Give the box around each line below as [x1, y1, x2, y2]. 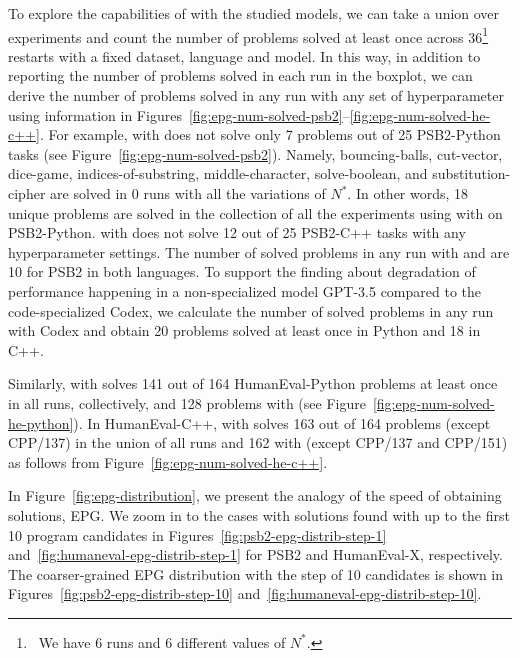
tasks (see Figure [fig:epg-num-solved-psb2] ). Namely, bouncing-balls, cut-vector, [8, 143, 503, 164]
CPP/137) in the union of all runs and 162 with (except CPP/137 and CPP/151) [8, 432, 508, 453]
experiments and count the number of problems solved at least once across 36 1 [8, 23, 489, 47]
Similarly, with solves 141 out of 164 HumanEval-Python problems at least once [8, 373, 498, 394]
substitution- [432, 163, 511, 184]
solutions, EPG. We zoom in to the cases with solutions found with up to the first [8, 504, 510, 525]
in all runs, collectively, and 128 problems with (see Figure [8, 392, 366, 413]
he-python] [8, 412, 74, 433]
